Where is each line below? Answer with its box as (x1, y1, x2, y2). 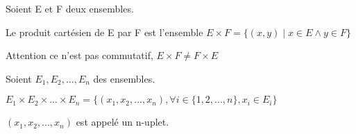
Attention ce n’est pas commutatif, (6, 48, 153, 62)
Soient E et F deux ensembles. (6, 1, 134, 15)
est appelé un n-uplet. (76, 115, 169, 129)
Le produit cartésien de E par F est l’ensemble (6, 24, 203, 39)
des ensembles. (93, 71, 155, 85)
